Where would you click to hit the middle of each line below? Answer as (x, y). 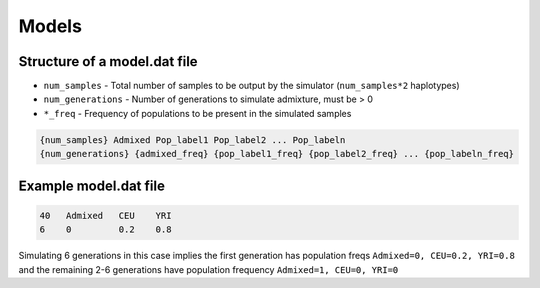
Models (50, 26)
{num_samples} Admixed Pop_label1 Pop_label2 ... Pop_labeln (192, 139)
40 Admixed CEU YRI (105, 215)
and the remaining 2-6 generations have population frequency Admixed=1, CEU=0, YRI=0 (208, 269)
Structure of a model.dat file (108, 61)
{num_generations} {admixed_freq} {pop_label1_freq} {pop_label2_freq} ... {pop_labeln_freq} (277, 154)
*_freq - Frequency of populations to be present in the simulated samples (197, 113)
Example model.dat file (91, 185)
